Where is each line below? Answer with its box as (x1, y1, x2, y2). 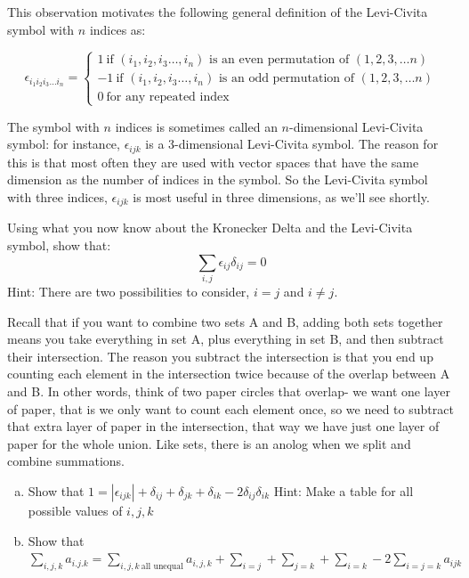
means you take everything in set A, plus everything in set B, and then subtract (7, 330, 444, 348)
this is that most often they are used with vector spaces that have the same (7, 152, 419, 171)
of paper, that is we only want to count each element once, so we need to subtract (7, 399, 454, 418)
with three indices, (7, 188, 108, 207)
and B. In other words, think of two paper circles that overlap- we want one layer (7, 381, 450, 400)
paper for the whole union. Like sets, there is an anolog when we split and (7, 434, 411, 452)
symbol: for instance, (7, 134, 120, 153)
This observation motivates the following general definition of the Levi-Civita (7, 3, 428, 20)
